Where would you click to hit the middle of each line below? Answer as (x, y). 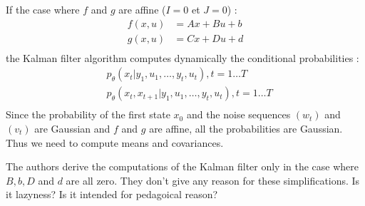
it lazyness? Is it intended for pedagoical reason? (112, 194)
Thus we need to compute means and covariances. (115, 142)
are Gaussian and (72, 128)
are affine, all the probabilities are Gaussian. (246, 128)
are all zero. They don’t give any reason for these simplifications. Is (213, 180)
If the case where (43, 9)
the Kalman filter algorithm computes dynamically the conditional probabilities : (182, 57)
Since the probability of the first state (88, 114)
